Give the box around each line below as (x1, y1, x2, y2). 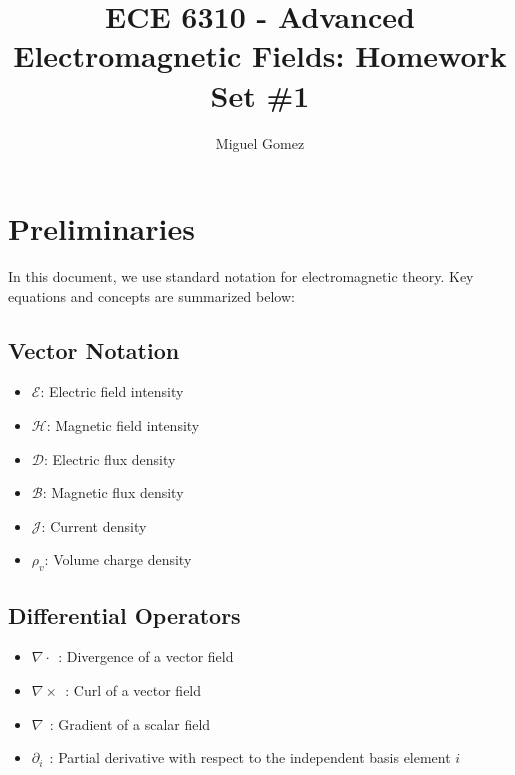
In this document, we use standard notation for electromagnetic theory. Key (8, 266, 474, 287)
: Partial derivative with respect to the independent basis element (49, 747, 451, 768)
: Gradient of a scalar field (49, 713, 211, 734)
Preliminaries (8, 208, 195, 249)
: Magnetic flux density (42, 482, 184, 503)
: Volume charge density (44, 549, 192, 570)
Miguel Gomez (215, 132, 305, 153)
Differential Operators (8, 599, 241, 630)
